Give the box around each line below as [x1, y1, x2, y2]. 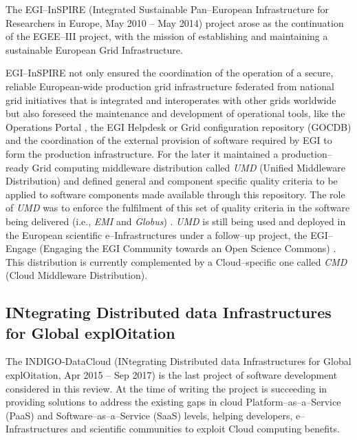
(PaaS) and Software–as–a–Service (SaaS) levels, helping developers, [6, 408, 293, 422]
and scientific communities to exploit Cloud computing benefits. [71, 421, 340, 436]
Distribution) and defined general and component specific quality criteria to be [6, 174, 338, 188]
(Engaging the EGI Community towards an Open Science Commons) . [39, 241, 336, 255]
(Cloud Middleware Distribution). [6, 268, 148, 282]
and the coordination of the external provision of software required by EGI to [6, 133, 332, 147]
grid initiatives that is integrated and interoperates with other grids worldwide [6, 92, 336, 107]
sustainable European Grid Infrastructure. [6, 42, 183, 56]
